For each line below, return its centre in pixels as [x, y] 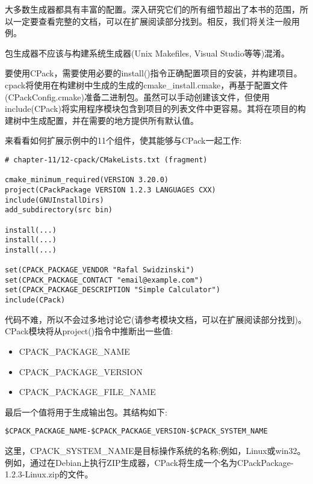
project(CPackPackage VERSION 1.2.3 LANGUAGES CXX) [110, 190]
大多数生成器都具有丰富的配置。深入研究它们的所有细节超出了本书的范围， [152, 9]
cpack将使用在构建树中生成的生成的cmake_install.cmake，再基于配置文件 [147, 84]
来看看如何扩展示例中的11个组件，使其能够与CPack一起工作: [123, 140]
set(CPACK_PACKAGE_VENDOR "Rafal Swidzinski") [100, 270]
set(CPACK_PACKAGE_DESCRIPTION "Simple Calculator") [113, 290]
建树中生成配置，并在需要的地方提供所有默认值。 [102, 120]
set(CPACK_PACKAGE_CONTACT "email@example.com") [104, 280]
